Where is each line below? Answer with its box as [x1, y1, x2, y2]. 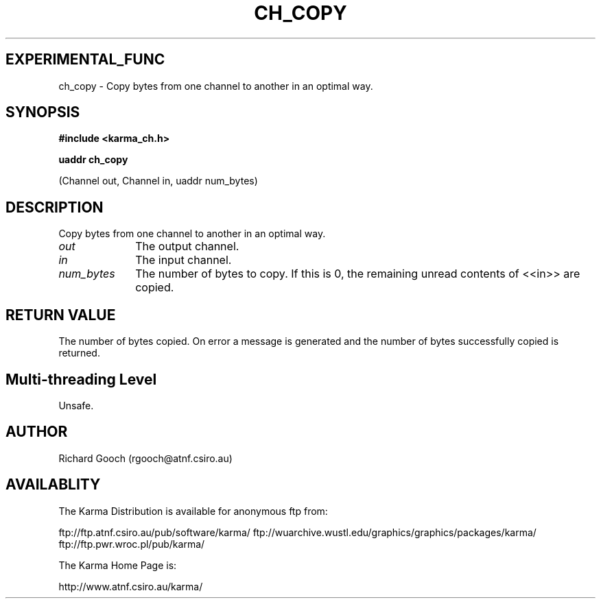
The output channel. [135, 239, 239, 254]
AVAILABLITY [5, 476, 101, 494]
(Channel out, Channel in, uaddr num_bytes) [58, 175, 258, 187]
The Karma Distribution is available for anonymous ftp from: [58, 505, 328, 517]
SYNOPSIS [5, 104, 80, 121]
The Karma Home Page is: [58, 559, 177, 571]
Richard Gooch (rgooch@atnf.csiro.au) [58, 452, 233, 464]
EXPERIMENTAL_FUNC [5, 51, 165, 69]
